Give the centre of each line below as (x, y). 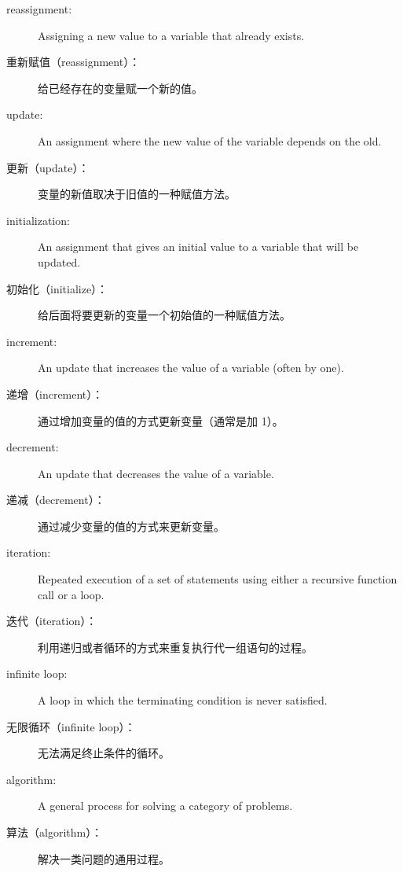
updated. (59, 261)
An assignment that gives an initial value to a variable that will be (198, 247)
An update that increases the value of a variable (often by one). (191, 368)
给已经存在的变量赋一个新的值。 (120, 88)
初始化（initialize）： (57, 288)
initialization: (38, 220)
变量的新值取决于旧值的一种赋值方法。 (137, 194)
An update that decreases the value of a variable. (156, 473)
